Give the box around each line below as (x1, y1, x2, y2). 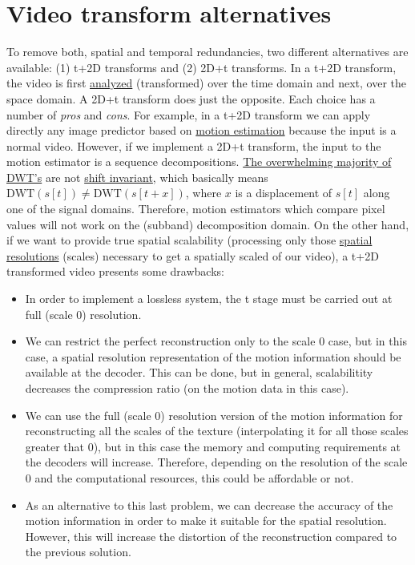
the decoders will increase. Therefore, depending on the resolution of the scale (25, 454, 408, 470)
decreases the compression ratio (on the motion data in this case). (25, 380, 349, 396)
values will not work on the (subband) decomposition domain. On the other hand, (6, 216, 409, 232)
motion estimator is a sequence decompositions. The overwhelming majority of (6, 153, 392, 170)
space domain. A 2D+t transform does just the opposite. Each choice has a (6, 90, 376, 107)
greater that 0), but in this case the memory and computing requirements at (25, 438, 401, 454)
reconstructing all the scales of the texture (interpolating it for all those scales (25, 422, 409, 439)
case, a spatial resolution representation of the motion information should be (25, 348, 401, 365)
